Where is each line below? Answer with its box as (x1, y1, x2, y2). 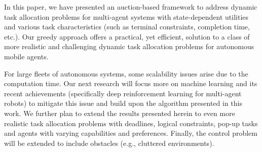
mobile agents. (4, 51, 49, 61)
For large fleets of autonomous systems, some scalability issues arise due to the (4, 68, 248, 79)
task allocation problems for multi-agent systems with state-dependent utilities (4, 11, 249, 22)
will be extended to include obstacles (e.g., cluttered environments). (4, 137, 214, 148)
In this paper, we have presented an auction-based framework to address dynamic (4, 2, 257, 12)
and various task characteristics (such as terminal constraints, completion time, (4, 21, 250, 32)
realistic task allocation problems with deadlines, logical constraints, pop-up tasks (4, 118, 258, 128)
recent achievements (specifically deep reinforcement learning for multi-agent (4, 88, 242, 98)
